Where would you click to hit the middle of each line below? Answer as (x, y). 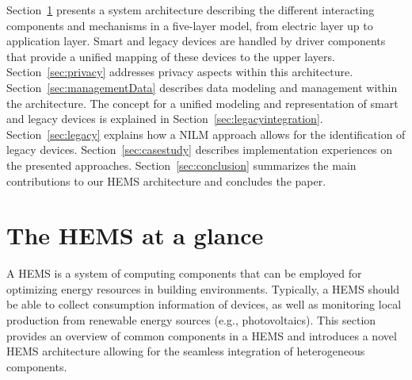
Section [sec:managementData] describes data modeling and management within (202, 87)
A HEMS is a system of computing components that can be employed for (184, 273)
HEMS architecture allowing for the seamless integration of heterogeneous (186, 351)
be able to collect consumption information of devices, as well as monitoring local (204, 304)
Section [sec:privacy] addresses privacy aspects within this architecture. (180, 72)
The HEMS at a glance (135, 235)
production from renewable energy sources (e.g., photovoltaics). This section (191, 320)
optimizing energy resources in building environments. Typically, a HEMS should (203, 288)
